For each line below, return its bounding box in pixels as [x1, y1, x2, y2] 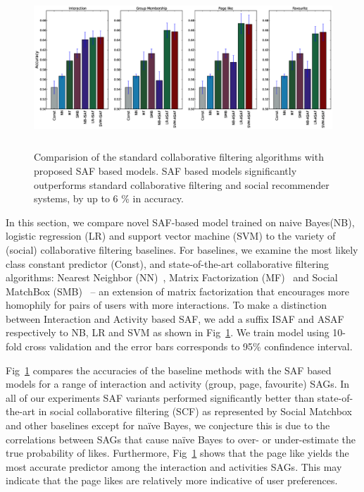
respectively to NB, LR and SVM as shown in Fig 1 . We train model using [6, 325, 330, 340]
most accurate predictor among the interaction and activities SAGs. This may [6, 459, 342, 474]
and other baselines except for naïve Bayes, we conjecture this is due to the [6, 418, 330, 433]
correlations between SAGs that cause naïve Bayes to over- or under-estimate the [6, 431, 356, 446]
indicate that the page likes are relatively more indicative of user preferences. [6, 473, 338, 488]
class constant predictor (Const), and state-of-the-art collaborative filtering [6, 256, 330, 271]
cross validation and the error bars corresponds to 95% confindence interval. [25, 339, 353, 354]
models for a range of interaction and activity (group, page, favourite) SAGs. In [6, 376, 350, 391]
